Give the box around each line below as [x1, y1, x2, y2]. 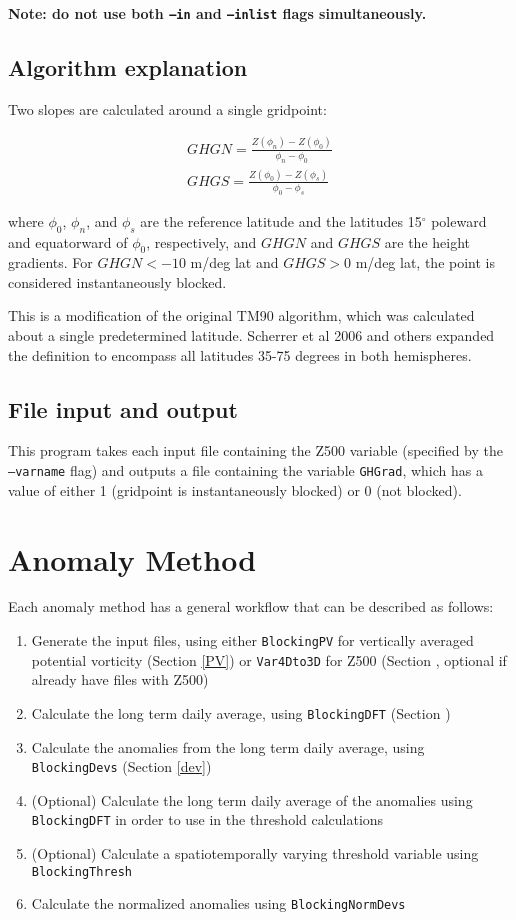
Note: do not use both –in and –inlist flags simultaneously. [8, 3, 427, 23]
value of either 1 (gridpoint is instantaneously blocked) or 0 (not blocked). [8, 479, 462, 500]
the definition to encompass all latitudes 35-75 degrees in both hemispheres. [8, 344, 472, 365]
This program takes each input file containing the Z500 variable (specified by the [8, 440, 504, 461]
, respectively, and [146, 231, 257, 252]
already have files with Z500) [31, 669, 209, 690]
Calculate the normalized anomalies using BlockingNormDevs [31, 893, 406, 914]
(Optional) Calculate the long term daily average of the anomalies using [31, 789, 473, 810]
